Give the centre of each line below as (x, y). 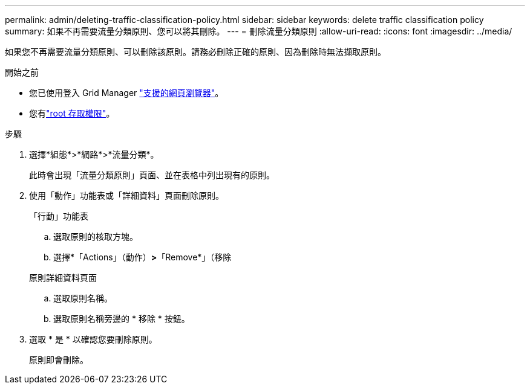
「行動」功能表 (59, 216)
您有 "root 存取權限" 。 (72, 113)
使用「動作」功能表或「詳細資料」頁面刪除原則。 (126, 195)
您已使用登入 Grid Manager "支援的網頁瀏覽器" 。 (126, 93)
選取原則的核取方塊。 (96, 236)
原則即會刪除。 (59, 360)
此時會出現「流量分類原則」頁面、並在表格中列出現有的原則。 (152, 175)
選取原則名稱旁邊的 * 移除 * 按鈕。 (122, 319)
